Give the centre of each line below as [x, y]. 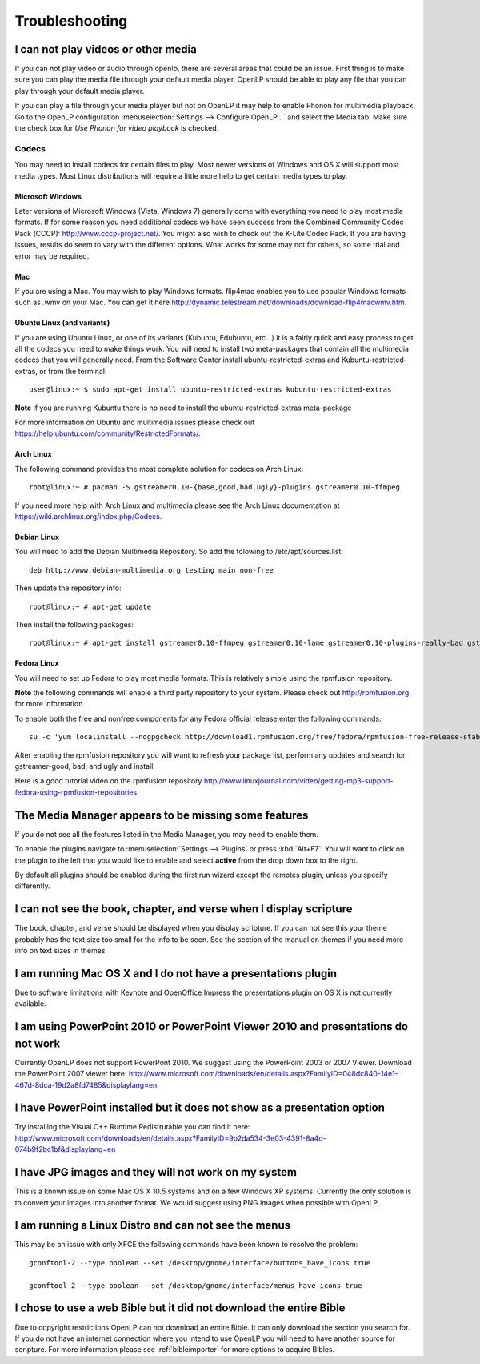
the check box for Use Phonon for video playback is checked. [117, 128]
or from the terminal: [73, 371]
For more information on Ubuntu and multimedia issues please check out [135, 422]
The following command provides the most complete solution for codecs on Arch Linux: [159, 469]
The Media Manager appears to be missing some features [162, 815]
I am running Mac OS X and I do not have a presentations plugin [176, 973]
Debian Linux [37, 537]
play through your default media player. [80, 91]
